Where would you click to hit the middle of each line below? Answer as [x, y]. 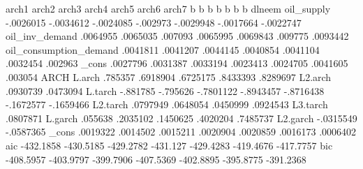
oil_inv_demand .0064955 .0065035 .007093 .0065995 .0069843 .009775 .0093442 [177, 36]
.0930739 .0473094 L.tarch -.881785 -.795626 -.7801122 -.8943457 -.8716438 [165, 90]
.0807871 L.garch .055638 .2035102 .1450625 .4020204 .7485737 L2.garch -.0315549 [181, 118]
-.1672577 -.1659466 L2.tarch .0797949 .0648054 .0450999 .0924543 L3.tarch [167, 104]
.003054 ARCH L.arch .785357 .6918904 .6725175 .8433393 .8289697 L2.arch [169, 76]
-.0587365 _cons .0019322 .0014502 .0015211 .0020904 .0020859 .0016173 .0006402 [181, 132]
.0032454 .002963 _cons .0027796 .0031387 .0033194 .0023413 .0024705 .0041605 [177, 63]
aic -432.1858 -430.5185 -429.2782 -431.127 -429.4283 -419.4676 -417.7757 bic [169, 145]
